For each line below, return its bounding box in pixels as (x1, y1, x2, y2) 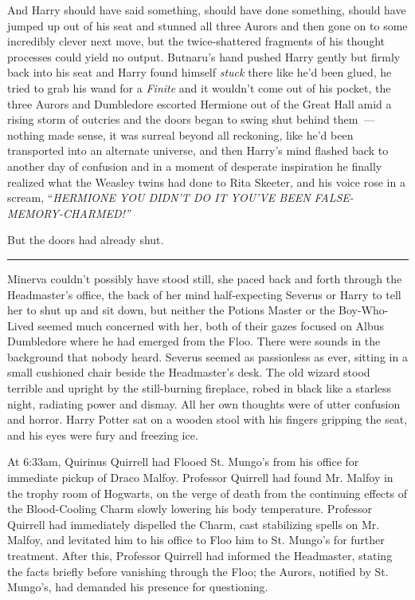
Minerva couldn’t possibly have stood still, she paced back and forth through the (7, 270, 402, 286)
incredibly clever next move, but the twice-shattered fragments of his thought (7, 33, 386, 49)
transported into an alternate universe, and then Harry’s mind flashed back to (7, 142, 389, 159)
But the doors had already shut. (7, 231, 164, 248)
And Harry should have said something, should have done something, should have (7, 2, 406, 18)
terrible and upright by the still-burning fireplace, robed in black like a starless (7, 380, 392, 397)
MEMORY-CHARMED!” (7, 204, 131, 221)
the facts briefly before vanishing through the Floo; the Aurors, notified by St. (7, 562, 389, 579)
